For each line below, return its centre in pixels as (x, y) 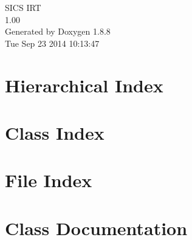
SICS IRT (23, 7)
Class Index (55, 132)
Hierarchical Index (84, 85)
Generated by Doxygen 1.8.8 (58, 31)
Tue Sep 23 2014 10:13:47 (52, 43)
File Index (49, 180)
